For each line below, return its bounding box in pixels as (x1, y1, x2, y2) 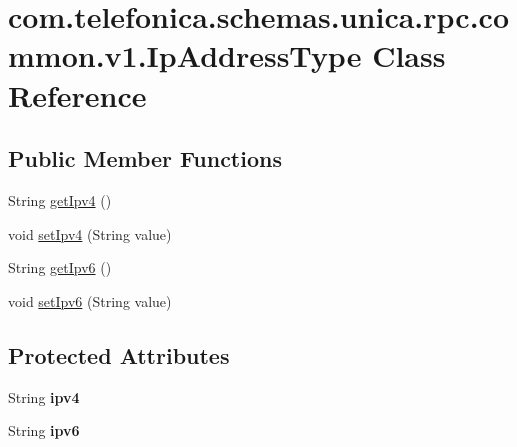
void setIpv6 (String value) (8, 290, 172, 311)
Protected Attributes (8, 339, 230, 370)
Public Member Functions (8, 143, 282, 174)
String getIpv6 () (8, 257, 112, 278)
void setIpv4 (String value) (8, 223, 172, 244)
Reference (8, 74, 147, 115)
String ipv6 (8, 420, 80, 441)
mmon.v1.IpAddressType (8, 35, 362, 76)
